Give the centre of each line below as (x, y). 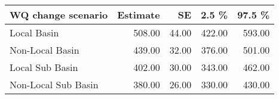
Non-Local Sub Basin (54, 84)
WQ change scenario (59, 15)
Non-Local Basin (45, 50)
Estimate (139, 15)
